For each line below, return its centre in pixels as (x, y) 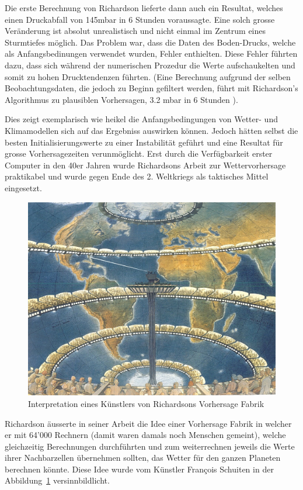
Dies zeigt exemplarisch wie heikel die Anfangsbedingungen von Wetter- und (141, 119)
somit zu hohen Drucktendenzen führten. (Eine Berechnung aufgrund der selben (148, 76)
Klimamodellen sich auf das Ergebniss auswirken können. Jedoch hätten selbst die (151, 130)
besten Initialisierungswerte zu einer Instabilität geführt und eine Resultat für (144, 142)
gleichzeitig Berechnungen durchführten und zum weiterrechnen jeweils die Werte (150, 446)
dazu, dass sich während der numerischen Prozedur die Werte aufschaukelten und (150, 65)
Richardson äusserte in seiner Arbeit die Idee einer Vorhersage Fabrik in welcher (148, 423)
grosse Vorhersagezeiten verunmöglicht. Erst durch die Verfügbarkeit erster (139, 153)
